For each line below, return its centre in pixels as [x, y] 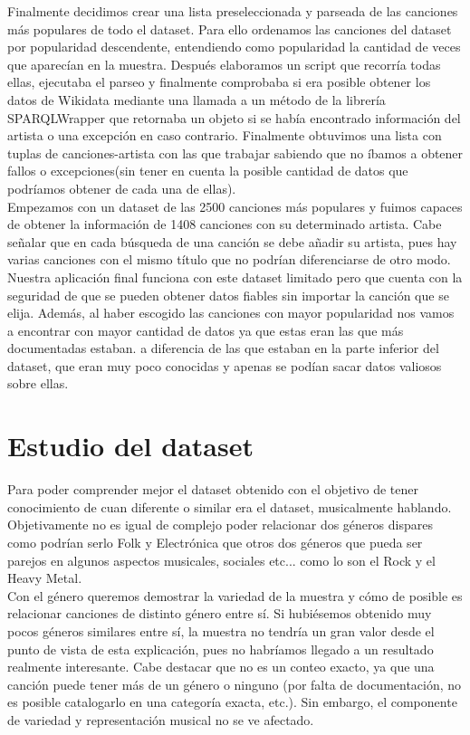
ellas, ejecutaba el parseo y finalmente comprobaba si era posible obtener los [219, 82]
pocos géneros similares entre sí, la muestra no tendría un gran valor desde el [221, 630]
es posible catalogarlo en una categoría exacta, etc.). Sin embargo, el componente [232, 702]
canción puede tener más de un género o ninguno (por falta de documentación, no [235, 684]
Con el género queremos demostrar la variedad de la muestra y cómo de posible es [235, 595]
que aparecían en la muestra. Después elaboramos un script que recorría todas [224, 64]
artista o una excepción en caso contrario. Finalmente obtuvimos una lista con [225, 135]
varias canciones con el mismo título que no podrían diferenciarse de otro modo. [229, 259]
